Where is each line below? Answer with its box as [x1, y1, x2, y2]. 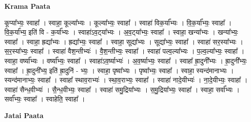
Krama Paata [4, 1, 50, 11]
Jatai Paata [4, 110, 44, 120]
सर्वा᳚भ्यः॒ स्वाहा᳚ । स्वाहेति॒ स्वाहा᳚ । [4, 94, 85, 104]
